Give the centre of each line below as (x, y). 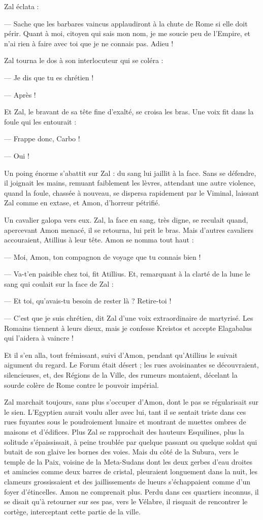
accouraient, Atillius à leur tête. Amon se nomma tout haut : (99, 240)
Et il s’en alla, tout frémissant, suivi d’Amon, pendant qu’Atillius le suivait (121, 355)
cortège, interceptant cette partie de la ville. (72, 511)
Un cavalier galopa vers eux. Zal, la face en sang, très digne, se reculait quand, (126, 219)
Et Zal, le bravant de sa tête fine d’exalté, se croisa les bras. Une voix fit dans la (129, 112)
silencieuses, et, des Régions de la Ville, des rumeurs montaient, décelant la (121, 375)
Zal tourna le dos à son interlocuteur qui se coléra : (84, 60)
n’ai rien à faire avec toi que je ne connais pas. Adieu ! (89, 43)
